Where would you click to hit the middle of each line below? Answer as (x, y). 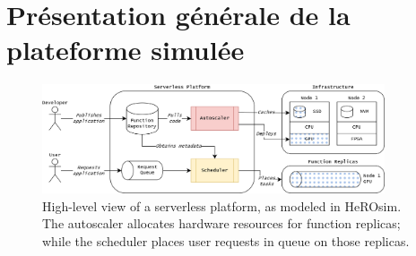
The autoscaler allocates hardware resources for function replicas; (221, 223)
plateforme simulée (126, 50)
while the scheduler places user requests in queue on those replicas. (226, 240)
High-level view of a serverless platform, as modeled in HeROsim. (222, 205)
